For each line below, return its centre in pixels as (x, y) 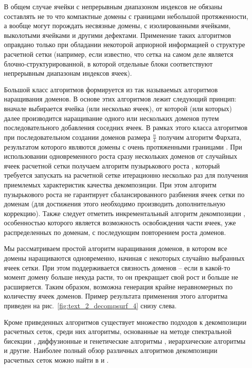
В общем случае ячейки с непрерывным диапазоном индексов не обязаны (113, 6)
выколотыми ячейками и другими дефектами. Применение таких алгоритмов (117, 35)
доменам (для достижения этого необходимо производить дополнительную (115, 204)
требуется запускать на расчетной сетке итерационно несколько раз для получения (126, 175)
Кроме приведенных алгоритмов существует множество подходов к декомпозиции (125, 322)
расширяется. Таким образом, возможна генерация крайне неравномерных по (118, 286)
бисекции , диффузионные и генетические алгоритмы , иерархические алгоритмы (125, 341)
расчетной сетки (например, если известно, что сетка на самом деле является (119, 54)
